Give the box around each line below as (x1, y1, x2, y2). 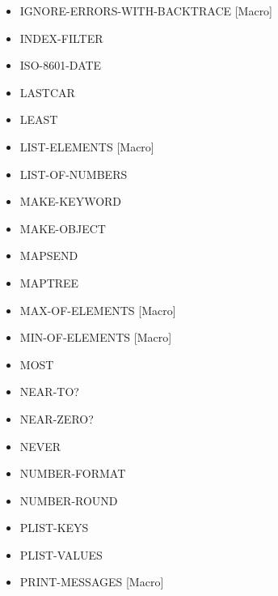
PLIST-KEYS (19, 519, 89, 536)
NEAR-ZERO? (19, 410, 94, 427)
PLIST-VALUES (19, 546, 103, 563)
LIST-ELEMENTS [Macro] (19, 138, 154, 155)
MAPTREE (19, 274, 79, 291)
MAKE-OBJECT (19, 219, 106, 236)
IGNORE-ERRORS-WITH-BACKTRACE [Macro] (19, 2, 273, 19)
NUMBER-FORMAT (19, 465, 126, 482)
